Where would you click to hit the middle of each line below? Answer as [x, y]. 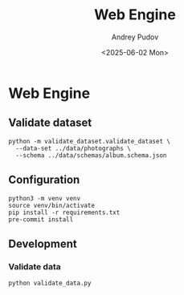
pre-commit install [41, 219]
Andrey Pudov [135, 37]
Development [43, 243]
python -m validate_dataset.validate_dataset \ [90, 141]
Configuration [44, 180]
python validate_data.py [50, 283]
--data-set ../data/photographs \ [73, 148]
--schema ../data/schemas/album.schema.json [91, 155]
